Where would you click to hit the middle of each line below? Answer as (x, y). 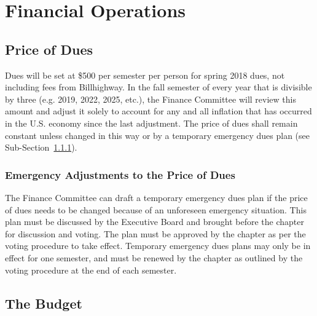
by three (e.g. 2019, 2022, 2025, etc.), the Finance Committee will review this (151, 99)
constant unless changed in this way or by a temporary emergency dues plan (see (158, 135)
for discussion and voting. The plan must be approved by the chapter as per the (155, 233)
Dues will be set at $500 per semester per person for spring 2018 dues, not (145, 75)
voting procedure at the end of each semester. (91, 270)
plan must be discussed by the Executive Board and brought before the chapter (155, 222)
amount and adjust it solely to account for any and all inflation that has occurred (158, 111)
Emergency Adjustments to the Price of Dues (120, 174)
